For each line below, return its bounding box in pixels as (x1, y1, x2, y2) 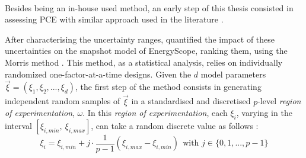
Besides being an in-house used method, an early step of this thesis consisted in (5, 1, 294, 14)
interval (5, 119, 32, 131)
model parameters (200, 67, 266, 80)
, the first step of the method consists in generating (75, 80, 262, 93)
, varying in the (236, 107, 292, 119)
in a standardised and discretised (131, 95, 251, 107)
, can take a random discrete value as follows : (91, 119, 259, 131)
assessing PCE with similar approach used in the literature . (5, 13, 224, 25)
